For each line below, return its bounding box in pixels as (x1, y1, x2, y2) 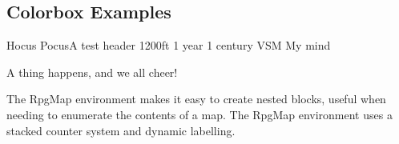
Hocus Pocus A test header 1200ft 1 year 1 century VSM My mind (6, 37, 331, 54)
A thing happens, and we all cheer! (6, 63, 178, 80)
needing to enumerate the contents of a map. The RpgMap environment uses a (6, 106, 393, 122)
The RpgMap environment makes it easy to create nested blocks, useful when (6, 90, 386, 107)
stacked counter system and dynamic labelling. (6, 122, 236, 138)
